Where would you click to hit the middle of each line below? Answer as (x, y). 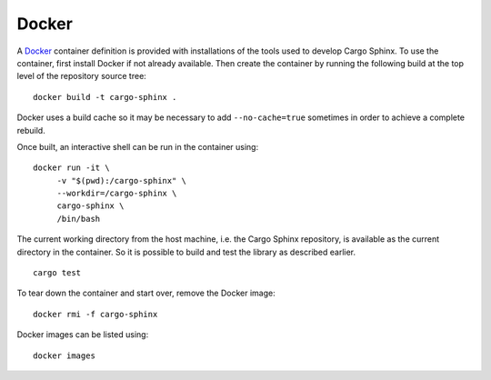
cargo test (57, 273)
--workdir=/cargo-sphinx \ (117, 194)
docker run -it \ (71, 168)
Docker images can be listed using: (83, 335)
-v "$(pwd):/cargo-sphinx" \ (121, 180)
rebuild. (31, 130)
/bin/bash (79, 219)
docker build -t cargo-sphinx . (105, 97)
